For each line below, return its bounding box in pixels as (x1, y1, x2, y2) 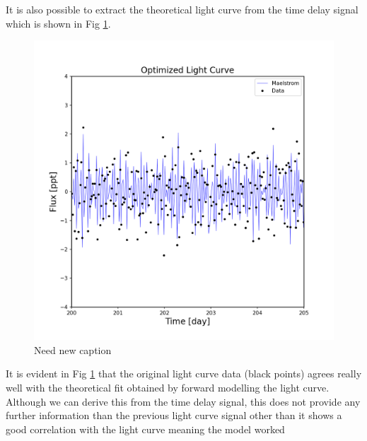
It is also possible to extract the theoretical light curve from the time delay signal (6, 2, 359, 16)
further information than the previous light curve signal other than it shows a (6, 408, 342, 423)
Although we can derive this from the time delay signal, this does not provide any (6, 394, 361, 408)
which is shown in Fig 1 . (6, 16, 111, 30)
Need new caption (34, 342, 112, 357)
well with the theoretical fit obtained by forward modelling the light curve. (6, 380, 330, 394)
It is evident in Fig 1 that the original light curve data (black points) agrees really (6, 366, 362, 381)
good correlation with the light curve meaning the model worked (6, 421, 285, 436)
